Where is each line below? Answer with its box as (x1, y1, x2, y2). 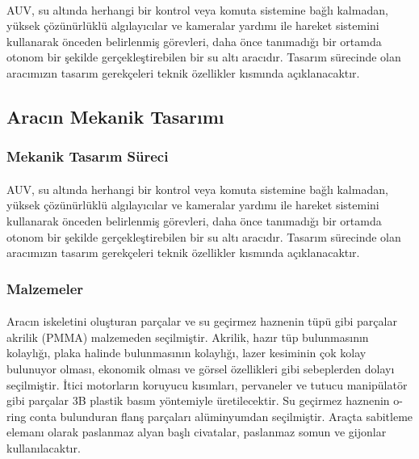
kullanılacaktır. (6, 439, 81, 456)
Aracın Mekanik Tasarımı (6, 103, 224, 128)
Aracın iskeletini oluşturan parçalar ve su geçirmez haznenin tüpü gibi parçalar (6, 313, 397, 330)
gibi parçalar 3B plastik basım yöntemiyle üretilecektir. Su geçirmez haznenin (6, 392, 390, 409)
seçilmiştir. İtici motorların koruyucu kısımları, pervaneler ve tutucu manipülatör (6, 376, 408, 393)
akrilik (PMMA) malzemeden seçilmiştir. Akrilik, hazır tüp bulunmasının (6, 328, 369, 345)
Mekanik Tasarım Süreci (6, 146, 169, 166)
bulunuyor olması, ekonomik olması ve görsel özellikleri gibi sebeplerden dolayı (6, 360, 395, 377)
